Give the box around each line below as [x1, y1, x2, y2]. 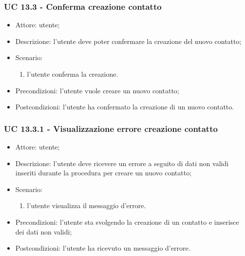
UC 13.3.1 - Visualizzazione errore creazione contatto [4, 122, 218, 134]
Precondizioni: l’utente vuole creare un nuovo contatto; [15, 85, 179, 95]
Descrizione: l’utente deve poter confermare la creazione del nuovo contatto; [15, 36, 242, 46]
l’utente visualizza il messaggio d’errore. [27, 200, 146, 211]
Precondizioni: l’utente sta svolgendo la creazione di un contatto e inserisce [15, 216, 239, 227]
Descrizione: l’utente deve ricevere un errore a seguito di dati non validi [15, 158, 229, 168]
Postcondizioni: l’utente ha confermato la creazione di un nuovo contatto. [15, 102, 234, 112]
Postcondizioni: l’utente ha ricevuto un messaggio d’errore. [15, 243, 190, 253]
